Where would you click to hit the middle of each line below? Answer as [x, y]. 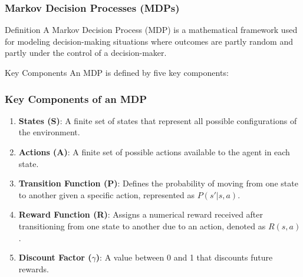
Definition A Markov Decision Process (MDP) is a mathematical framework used [151, 30]
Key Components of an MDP [76, 99]
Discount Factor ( [55, 257]
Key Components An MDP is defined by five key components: [117, 72]
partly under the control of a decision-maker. [86, 53]
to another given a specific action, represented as [107, 194]
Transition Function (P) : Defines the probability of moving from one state [158, 183]
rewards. [34, 268]
